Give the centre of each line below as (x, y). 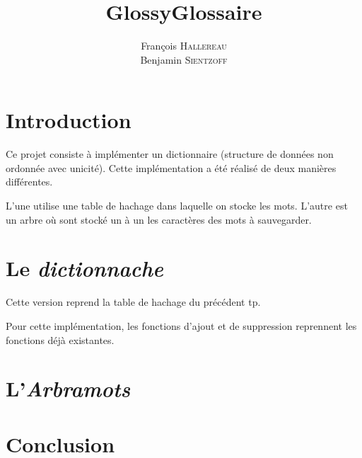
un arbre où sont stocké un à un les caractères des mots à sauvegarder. (159, 219)
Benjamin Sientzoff (184, 59)
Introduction (69, 120)
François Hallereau (184, 46)
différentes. (29, 182)
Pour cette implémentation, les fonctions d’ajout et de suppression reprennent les (181, 325)
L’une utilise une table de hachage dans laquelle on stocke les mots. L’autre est (177, 206)
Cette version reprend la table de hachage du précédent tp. (133, 302)
